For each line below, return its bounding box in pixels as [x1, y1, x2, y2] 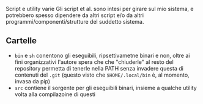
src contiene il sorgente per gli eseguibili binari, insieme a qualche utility [14, 84, 197, 91]
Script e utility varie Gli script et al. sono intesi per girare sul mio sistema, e [6, 5, 194, 12]
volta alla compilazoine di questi [14, 91, 96, 98]
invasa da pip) [14, 77, 50, 85]
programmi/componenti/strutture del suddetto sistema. [6, 18, 144, 25]
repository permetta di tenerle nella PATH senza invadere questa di [14, 64, 184, 72]
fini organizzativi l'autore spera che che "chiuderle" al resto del [14, 58, 174, 66]
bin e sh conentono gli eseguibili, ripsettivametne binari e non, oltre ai [14, 52, 190, 59]
